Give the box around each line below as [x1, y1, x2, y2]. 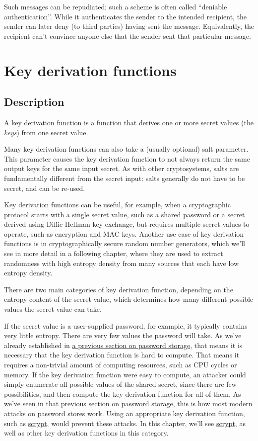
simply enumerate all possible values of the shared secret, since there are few [4, 379, 237, 389]
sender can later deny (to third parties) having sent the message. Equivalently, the [4, 21, 254, 31]
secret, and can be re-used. [4, 182, 85, 193]
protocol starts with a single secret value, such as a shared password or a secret [4, 209, 245, 219]
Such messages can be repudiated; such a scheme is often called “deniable [4, 1, 227, 11]
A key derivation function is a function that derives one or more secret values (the [4, 117, 254, 127]
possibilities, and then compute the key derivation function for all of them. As [4, 388, 241, 399]
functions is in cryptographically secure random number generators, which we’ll [4, 238, 245, 249]
